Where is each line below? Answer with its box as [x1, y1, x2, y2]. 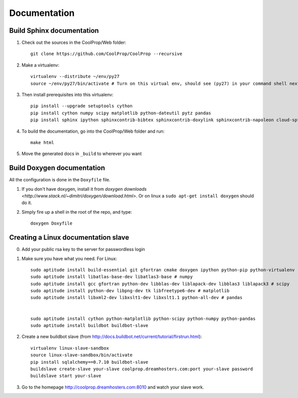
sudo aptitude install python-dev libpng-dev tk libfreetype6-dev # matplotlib [30, 288, 229, 294]
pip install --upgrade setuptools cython [30, 103, 133, 109]
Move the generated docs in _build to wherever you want [21, 151, 142, 157]
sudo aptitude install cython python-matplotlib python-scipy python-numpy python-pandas [30, 316, 256, 321]
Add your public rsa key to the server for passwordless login [21, 246, 145, 252]
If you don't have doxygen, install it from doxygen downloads [21, 186, 147, 192]
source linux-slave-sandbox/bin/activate [30, 352, 133, 358]
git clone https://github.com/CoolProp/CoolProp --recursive [30, 51, 182, 57]
